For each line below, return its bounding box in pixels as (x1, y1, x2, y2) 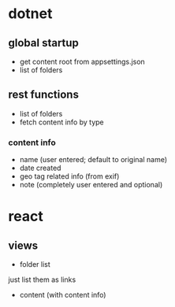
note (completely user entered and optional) (19, 180, 163, 190)
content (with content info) (19, 290, 106, 300)
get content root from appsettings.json (19, 57, 146, 66)
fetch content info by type (19, 117, 104, 127)
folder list (19, 260, 51, 269)
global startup (8, 36, 79, 50)
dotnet (8, 5, 53, 23)
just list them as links (8, 275, 76, 284)
